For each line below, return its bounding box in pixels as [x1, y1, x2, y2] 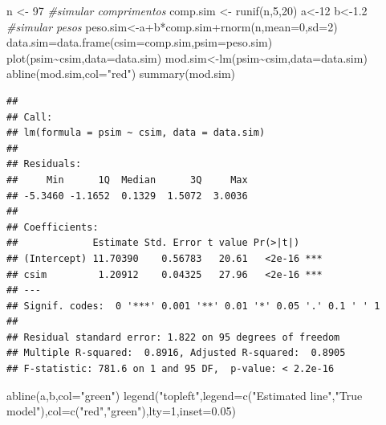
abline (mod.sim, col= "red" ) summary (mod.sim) [6, 65, 236, 82]
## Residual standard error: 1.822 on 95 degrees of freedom [6, 331, 340, 343]
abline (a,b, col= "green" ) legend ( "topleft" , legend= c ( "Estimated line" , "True [6, 386, 363, 403]
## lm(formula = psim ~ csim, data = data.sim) [6, 127, 266, 139]
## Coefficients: [6, 221, 99, 233]
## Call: [6, 111, 53, 123]
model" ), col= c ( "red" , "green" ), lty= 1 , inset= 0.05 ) [6, 403, 236, 419]
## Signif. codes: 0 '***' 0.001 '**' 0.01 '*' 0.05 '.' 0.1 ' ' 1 [6, 300, 380, 312]
